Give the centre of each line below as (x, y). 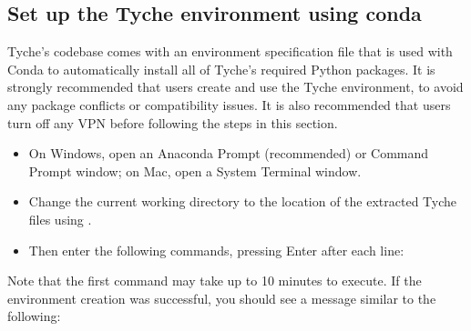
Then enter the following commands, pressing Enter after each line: (216, 250)
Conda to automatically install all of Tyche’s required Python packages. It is (221, 69)
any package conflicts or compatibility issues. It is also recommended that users (229, 104)
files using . (60, 219)
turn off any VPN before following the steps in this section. (173, 122)
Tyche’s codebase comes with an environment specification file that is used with (230, 51)
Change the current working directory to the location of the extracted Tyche (243, 201)
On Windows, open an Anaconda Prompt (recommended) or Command (229, 153)
